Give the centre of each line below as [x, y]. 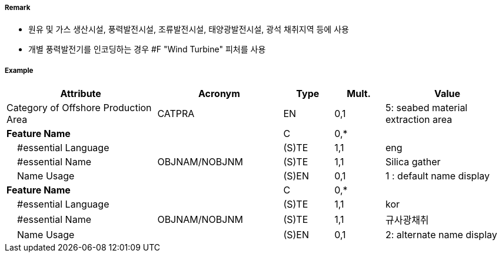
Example [19, 70]
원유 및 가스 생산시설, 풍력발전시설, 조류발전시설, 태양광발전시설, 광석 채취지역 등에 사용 [189, 29]
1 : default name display [437, 176]
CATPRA [176, 114]
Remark [18, 8]
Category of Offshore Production [79, 108]
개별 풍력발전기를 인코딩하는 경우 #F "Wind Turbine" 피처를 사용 [147, 49]
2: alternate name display [441, 235]
